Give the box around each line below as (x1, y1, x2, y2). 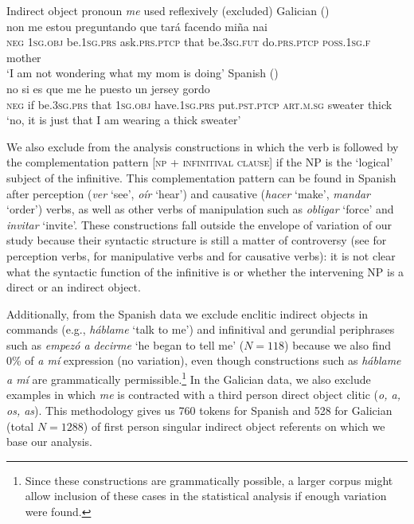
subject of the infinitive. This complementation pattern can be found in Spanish (6, 169, 396, 186)
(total (6, 417, 34, 434)
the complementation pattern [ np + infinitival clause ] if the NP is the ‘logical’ (6, 154, 393, 170)
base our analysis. (6, 433, 92, 450)
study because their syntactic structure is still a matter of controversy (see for (6, 232, 387, 248)
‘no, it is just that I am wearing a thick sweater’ (6, 111, 241, 128)
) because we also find (284, 336, 391, 353)
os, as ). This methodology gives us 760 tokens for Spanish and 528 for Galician (6, 401, 393, 418)
